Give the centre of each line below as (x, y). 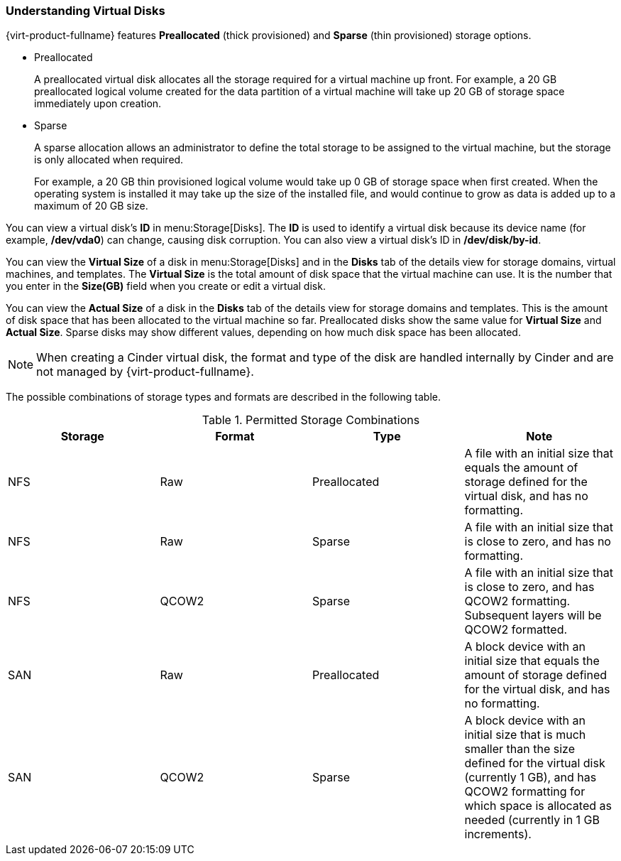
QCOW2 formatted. (516, 630)
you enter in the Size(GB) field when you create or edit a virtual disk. (166, 286)
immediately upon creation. (98, 104)
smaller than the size (520, 749)
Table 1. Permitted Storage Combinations (311, 420)
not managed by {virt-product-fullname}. (145, 372)
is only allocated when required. (109, 160)
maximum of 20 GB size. (91, 206)
